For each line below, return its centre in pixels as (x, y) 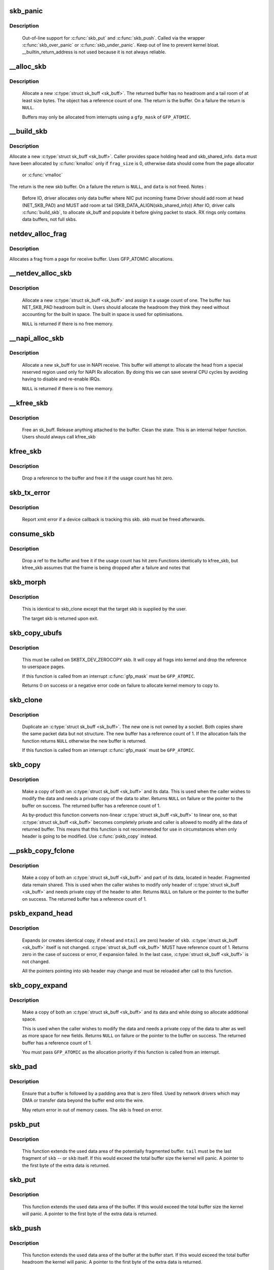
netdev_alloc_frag (38, 234)
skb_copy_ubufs (36, 633)
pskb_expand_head (41, 914)
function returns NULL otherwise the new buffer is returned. (84, 741)
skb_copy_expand (39, 985)
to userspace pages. (44, 667)
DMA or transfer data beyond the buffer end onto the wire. (83, 1100)
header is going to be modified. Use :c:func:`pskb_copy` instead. (90, 836)
